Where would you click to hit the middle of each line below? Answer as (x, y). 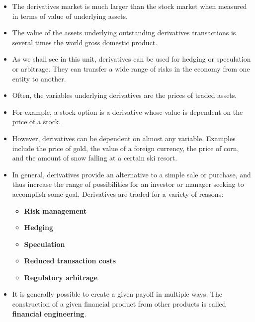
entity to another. (39, 78)
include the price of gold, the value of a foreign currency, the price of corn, (126, 148)
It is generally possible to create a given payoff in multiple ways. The (117, 294)
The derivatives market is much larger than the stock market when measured (129, 6)
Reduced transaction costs (70, 261)
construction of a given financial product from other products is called (119, 304)
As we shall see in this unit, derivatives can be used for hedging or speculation (131, 59)
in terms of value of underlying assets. (70, 16)
